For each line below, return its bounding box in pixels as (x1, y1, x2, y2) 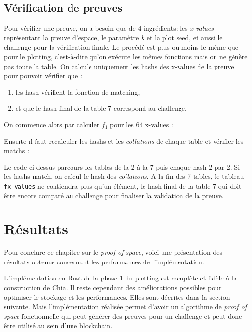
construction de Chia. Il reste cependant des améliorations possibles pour (4, 282, 222, 293)
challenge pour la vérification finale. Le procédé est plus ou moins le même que (4, 42, 238, 52)
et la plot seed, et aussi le (146, 32, 223, 42)
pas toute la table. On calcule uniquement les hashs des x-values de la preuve (4, 61, 234, 71)
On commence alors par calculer (4, 119, 100, 129)
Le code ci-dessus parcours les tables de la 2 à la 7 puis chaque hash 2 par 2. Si (4, 161, 240, 172)
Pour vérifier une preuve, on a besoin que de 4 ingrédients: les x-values (4, 23, 214, 33)
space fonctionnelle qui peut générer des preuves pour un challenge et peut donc (4, 311, 242, 321)
